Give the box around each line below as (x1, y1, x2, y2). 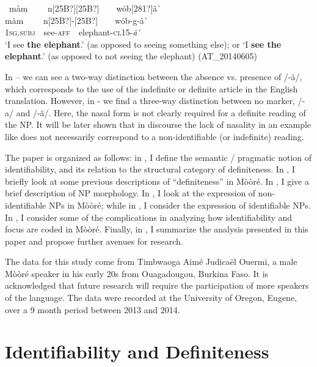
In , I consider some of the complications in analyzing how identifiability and (5, 210, 293, 223)
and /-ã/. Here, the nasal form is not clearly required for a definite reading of (16, 106, 306, 119)
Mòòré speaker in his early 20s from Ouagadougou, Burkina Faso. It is (5, 267, 269, 280)
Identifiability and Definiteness (5, 339, 269, 364)
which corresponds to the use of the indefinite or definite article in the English (5, 82, 298, 95)
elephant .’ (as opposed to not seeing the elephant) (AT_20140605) (5, 50, 258, 62)
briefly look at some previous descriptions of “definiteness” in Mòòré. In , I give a (5, 174, 309, 187)
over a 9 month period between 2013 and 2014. (5, 303, 180, 316)
